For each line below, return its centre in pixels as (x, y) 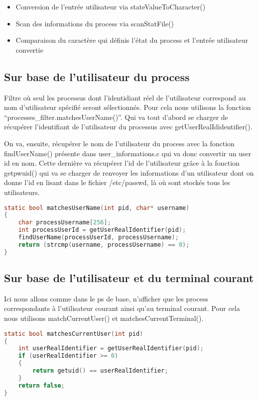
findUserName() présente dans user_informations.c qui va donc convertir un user (128, 153)
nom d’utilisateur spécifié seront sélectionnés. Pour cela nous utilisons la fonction (128, 107)
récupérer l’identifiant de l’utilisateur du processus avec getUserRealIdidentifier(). (128, 127)
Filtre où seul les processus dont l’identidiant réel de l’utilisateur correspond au (125, 97)
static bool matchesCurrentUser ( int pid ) (74, 334)
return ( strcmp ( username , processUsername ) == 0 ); (104, 245)
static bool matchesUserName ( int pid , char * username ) (97, 208)
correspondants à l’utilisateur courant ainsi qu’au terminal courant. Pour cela (122, 308)
